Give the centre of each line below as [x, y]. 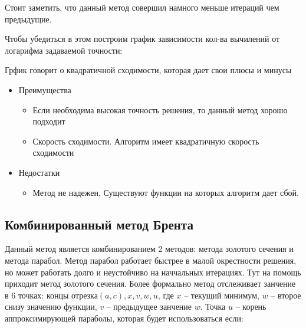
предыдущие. [28, 19]
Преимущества [45, 89]
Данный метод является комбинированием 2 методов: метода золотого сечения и [149, 249]
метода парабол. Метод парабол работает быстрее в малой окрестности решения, [151, 260]
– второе [286, 295]
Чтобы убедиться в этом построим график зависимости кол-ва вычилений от [142, 39]
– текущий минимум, [222, 295]
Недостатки [39, 172]
